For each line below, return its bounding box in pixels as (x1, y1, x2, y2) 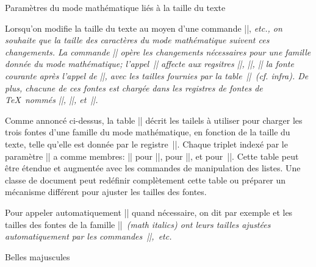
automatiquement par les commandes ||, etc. (5, 230, 172, 243)
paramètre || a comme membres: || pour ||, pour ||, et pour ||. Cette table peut (5, 149, 299, 162)
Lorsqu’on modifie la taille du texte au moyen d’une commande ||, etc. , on (5, 21, 282, 34)
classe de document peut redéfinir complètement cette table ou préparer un (5, 173, 285, 186)
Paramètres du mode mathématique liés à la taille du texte (5, 1, 226, 13)
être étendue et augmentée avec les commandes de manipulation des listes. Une (5, 162, 301, 174)
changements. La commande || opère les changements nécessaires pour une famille (5, 45, 311, 58)
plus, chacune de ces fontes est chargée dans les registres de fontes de (5, 81, 263, 94)
